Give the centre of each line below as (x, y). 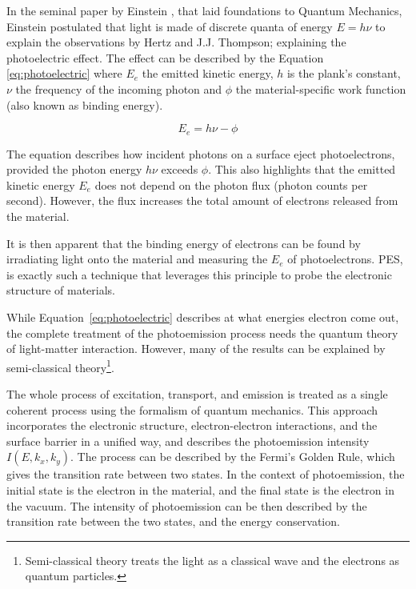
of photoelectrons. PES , (345, 259)
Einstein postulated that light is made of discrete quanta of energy (170, 26)
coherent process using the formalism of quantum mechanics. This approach (192, 409)
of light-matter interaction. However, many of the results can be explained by (196, 349)
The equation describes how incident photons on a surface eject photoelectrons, (201, 153)
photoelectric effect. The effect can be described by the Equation (165, 57)
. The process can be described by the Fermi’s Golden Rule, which (233, 457)
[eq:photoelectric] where (64, 73)
